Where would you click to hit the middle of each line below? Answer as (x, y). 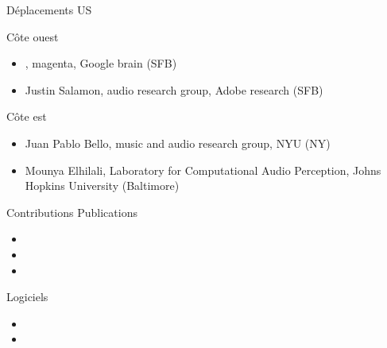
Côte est (27, 116)
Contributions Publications (72, 212)
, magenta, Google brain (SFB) (101, 63)
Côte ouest (33, 36)
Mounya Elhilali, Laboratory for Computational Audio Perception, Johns (203, 170)
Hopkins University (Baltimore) (102, 186)
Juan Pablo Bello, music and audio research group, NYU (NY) (178, 143)
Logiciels (27, 297)
